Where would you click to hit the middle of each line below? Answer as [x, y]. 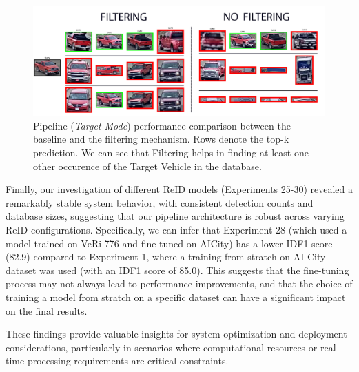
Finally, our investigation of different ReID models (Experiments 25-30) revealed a [179, 189]
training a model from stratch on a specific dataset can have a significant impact [176, 297]
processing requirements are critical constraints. [128, 361]
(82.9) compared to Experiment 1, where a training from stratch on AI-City [166, 257]
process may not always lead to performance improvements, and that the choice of [179, 283]
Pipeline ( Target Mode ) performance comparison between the [162, 125]
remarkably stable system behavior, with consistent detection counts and [160, 202]
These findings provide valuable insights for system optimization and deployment [176, 334]
